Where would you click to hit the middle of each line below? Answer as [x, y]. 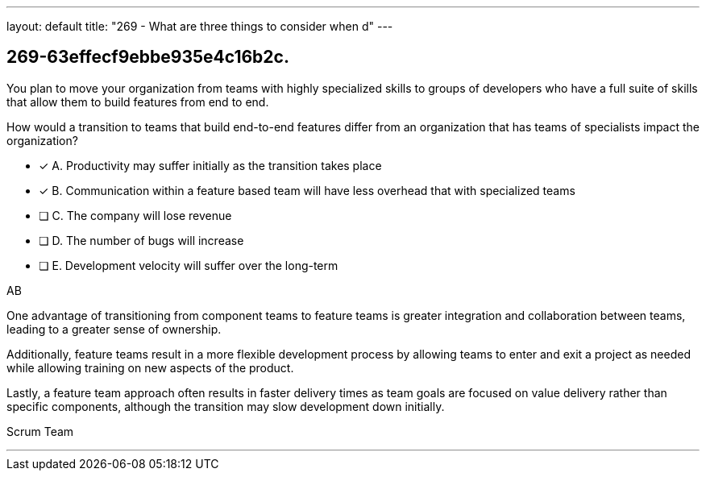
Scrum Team [40, 431]
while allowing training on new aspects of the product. [150, 367]
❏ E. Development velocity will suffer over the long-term [189, 265]
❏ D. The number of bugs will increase [141, 240]
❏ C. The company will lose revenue [135, 215]
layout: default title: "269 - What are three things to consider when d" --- [200, 26]
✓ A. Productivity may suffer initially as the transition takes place [210, 165]
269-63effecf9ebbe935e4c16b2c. [148, 57]
